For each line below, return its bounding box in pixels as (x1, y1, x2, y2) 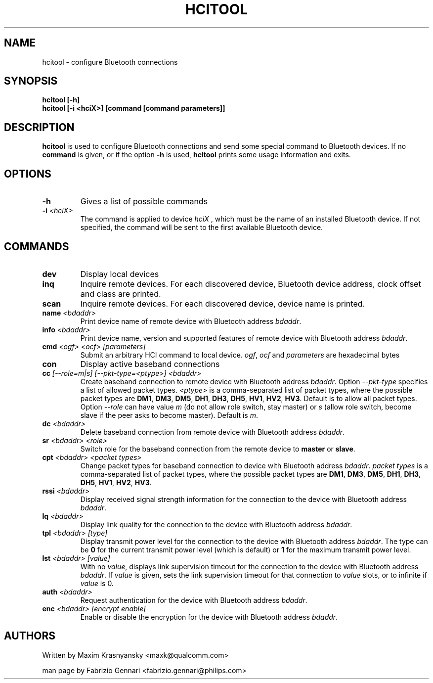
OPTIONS (4, 167, 51, 180)
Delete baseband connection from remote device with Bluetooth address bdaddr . (80, 427, 345, 436)
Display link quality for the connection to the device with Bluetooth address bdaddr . (80, 520, 352, 529)
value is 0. (80, 579, 114, 588)
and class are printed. (80, 288, 161, 299)
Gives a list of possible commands (80, 196, 208, 207)
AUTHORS (4, 630, 56, 642)
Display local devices (80, 269, 159, 279)
